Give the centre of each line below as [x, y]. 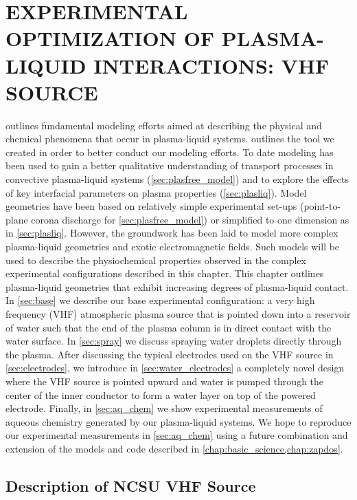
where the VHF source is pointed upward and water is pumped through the [165, 381]
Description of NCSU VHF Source [131, 485]
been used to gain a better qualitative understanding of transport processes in [170, 165]
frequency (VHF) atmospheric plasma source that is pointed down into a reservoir [178, 314]
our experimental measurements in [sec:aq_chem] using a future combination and [177, 435]
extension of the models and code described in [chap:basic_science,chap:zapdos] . [174, 448]
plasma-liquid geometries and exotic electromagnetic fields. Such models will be [173, 247]
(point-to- [321, 206]
